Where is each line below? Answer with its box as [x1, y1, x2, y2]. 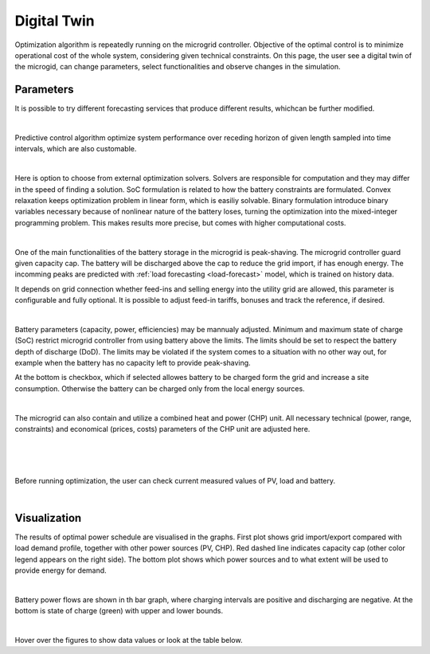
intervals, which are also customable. [14, 144, 137, 154]
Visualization [14, 511, 82, 525]
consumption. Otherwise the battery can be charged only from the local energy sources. [14, 383, 306, 394]
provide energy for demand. [14, 566, 107, 575]
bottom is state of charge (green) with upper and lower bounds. [14, 606, 224, 616]
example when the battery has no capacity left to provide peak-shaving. [14, 358, 251, 368]
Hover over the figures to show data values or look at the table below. [14, 635, 243, 644]
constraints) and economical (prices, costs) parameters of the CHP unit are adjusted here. [14, 425, 311, 433]
